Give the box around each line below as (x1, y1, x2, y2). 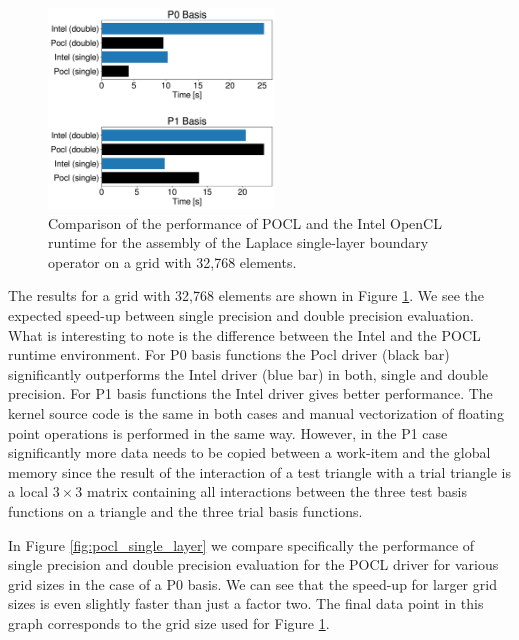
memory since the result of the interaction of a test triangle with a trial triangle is (8, 461, 511, 482)
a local (8, 481, 49, 502)
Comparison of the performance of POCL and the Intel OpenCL (48, 212, 442, 233)
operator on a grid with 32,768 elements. (48, 251, 297, 272)
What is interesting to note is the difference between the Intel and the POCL (8, 324, 481, 345)
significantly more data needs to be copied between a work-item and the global (8, 442, 491, 463)
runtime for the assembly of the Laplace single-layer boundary (48, 232, 429, 253)
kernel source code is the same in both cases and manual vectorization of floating (8, 403, 504, 423)
